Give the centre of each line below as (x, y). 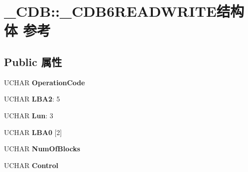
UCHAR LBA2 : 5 (32, 99)
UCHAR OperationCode (45, 82)
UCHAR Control (31, 165)
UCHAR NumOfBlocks (42, 149)
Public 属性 (33, 61)
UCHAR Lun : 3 (29, 115)
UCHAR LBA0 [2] (33, 132)
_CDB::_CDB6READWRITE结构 (124, 11)
